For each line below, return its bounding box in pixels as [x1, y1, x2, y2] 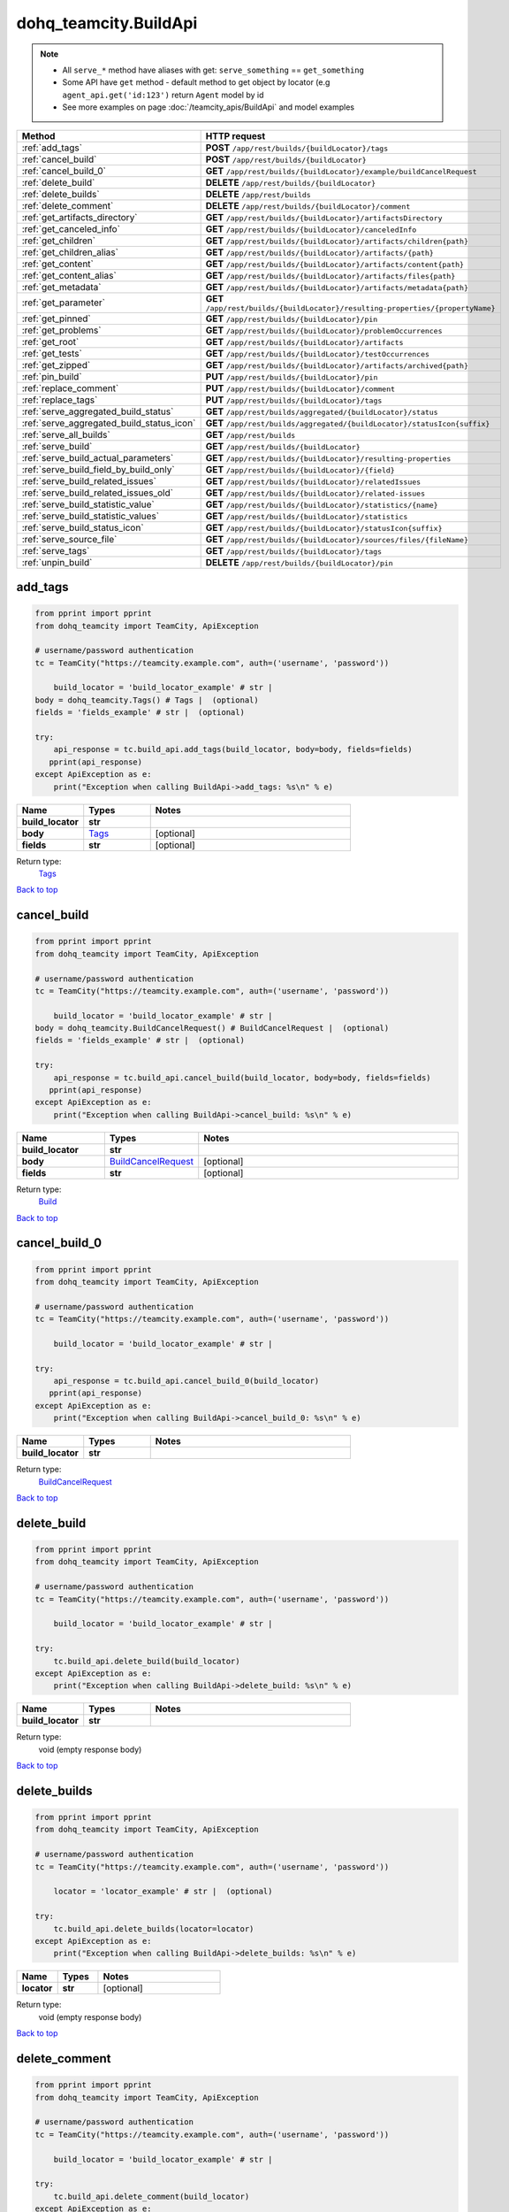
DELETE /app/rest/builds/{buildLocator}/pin [205, 556, 393, 568]
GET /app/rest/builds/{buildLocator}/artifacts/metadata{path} [205, 280, 468, 293]
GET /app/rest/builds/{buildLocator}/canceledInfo [205, 222, 417, 234]
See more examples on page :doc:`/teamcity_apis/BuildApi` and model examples [62, 102, 355, 112]
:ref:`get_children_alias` [21, 246, 119, 258]
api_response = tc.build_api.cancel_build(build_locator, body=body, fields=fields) [53, 1072, 432, 1083]
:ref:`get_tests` [21, 347, 83, 359]
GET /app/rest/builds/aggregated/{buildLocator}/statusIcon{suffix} [205, 417, 490, 429]
